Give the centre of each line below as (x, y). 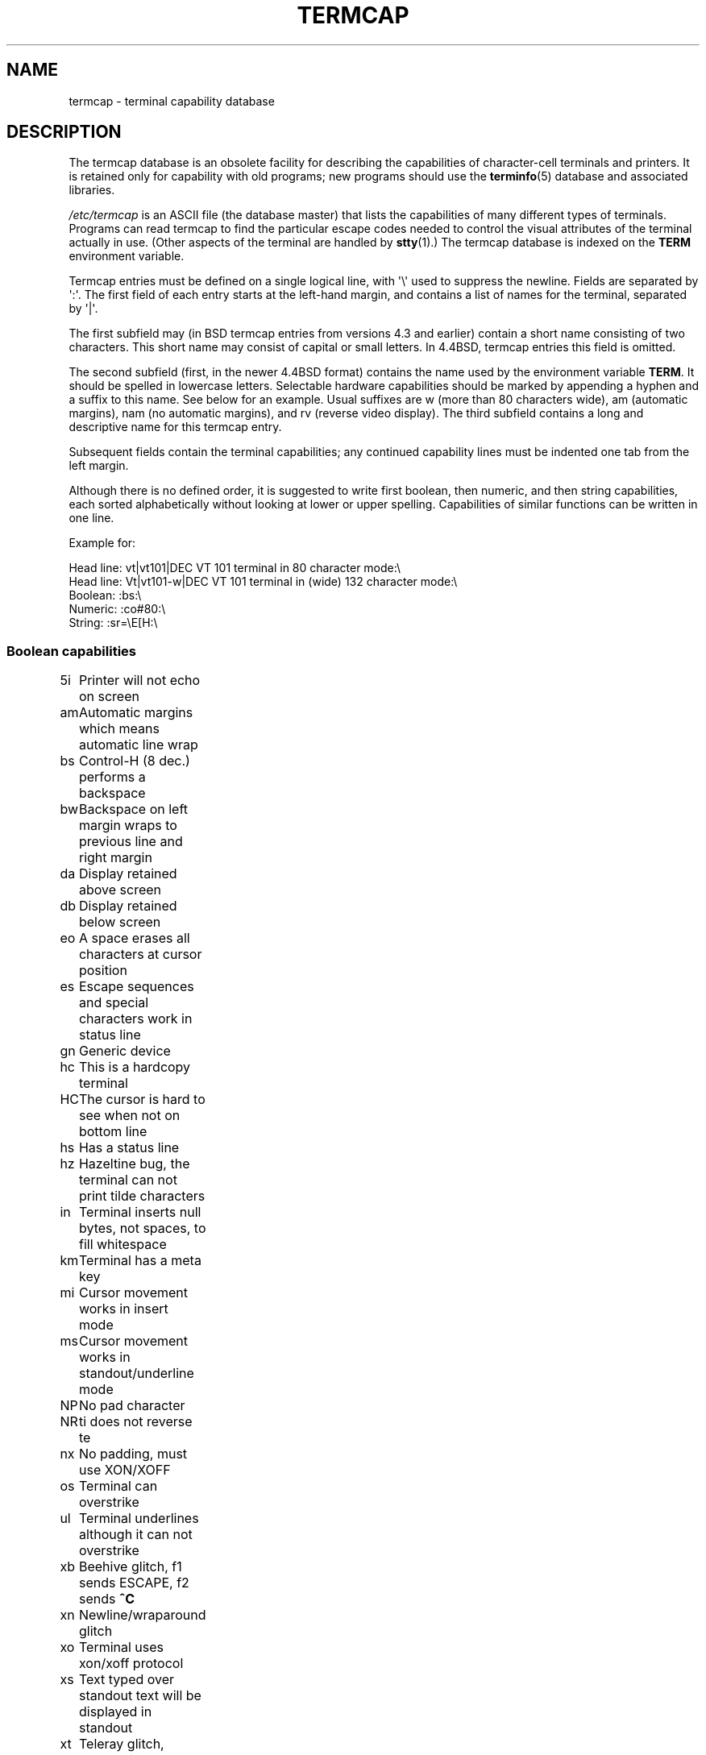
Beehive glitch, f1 (130, 1567)
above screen (120, 890)
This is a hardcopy (135, 1067)
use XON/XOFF (125, 1470)
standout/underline (136, 1373)
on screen (109, 697)
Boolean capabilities (71, 651)
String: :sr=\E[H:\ (113, 623)
